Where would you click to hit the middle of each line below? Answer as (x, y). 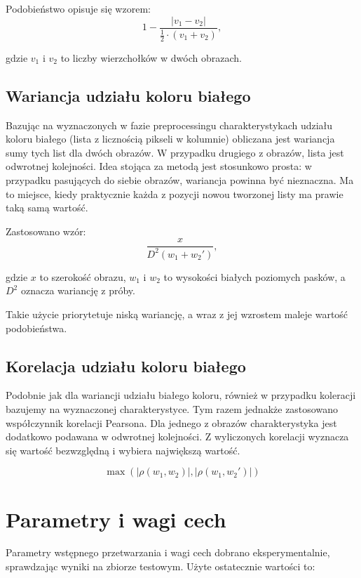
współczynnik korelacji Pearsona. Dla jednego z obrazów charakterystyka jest (171, 422)
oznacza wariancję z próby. (78, 290)
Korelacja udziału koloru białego (126, 366)
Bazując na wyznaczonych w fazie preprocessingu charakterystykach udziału (169, 125)
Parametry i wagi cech (116, 519)
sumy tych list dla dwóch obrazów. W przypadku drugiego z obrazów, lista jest (175, 152)
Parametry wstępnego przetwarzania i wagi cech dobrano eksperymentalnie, (168, 552)
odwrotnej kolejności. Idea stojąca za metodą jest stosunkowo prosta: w (159, 166)
